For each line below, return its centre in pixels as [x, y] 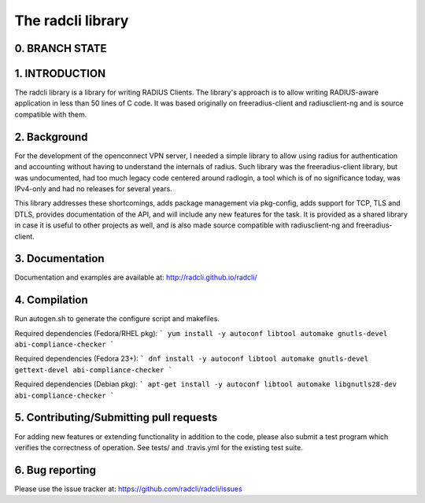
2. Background [51, 137]
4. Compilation [51, 300]
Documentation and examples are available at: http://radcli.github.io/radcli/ [136, 277]
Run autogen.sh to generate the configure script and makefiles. [117, 319]
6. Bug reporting [55, 470]
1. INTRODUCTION [60, 74]
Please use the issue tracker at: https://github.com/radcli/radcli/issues [129, 489]
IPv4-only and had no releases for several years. [93, 188]
